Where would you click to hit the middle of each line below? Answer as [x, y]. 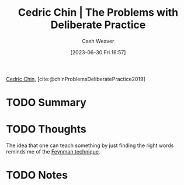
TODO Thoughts [46, 129]
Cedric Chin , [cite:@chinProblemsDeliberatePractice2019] [76, 79]
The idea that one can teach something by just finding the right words [90, 145]
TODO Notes [37, 175]
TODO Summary [46, 103]
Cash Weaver [98, 41]
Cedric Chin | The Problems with [98, 13]
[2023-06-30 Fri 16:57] [98, 52]
